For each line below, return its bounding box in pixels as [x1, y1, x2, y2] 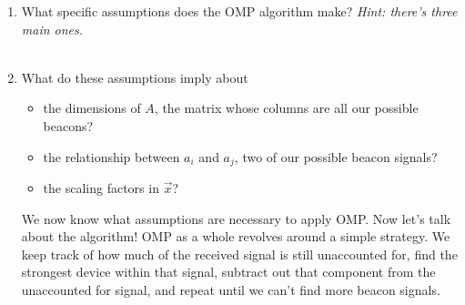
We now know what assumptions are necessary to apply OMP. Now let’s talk [21, 208, 451, 228]
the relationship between [43, 147, 180, 166]
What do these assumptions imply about [21, 67, 248, 86]
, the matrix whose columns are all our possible [154, 98, 419, 117]
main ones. [21, 19, 84, 38]
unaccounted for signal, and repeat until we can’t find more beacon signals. [21, 280, 440, 299]
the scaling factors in [43, 178, 159, 198]
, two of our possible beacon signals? [234, 147, 438, 166]
